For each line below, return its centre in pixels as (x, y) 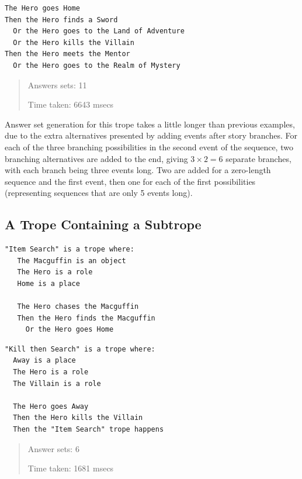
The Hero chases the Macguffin (78, 307)
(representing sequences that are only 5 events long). (99, 193)
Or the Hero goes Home (70, 330)
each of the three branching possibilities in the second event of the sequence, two (149, 147)
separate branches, (258, 158)
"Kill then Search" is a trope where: (80, 349)
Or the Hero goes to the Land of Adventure (99, 31)
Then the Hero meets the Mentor (67, 54)
